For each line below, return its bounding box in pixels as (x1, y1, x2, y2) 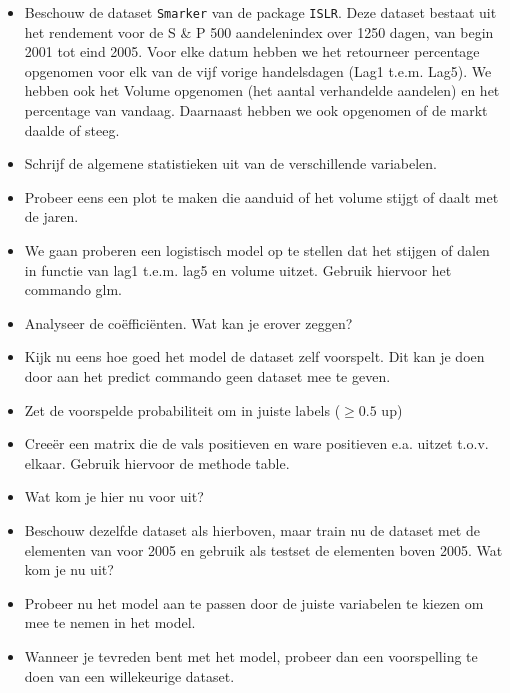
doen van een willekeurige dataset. (24, 665, 235, 686)
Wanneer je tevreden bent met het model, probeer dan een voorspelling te (24, 645, 478, 666)
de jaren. (24, 206, 79, 227)
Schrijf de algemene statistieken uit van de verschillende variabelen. (24, 153, 437, 174)
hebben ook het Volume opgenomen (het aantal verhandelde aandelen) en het (24, 80, 500, 101)
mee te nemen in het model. (24, 612, 196, 633)
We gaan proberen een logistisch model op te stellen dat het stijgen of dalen (24, 240, 490, 260)
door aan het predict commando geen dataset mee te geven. (24, 365, 391, 386)
